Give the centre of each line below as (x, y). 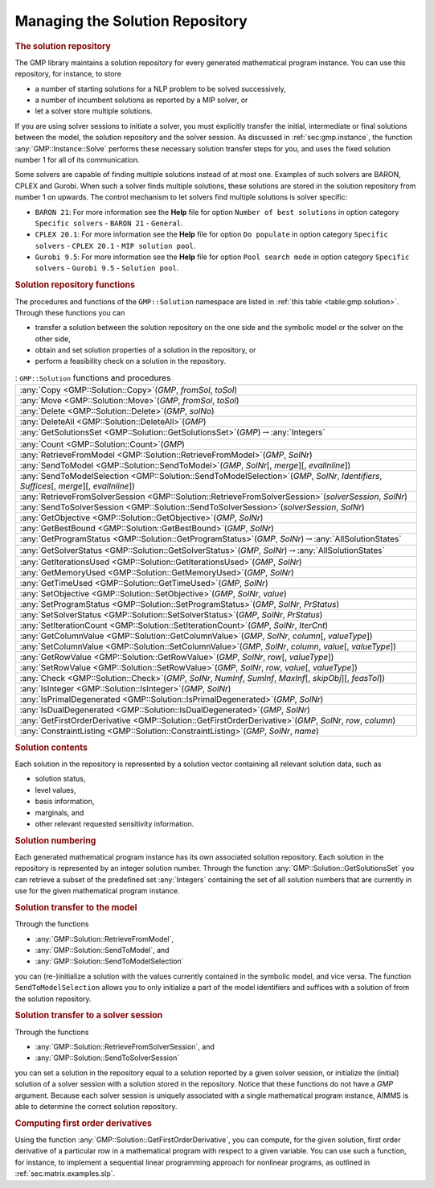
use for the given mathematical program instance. (97, 891)
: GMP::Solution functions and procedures (93, 378)
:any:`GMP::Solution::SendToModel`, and (102, 951)
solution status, (60, 779)
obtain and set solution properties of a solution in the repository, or (145, 350)
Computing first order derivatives (84, 1123)
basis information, (65, 802)
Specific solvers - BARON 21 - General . (109, 223)
